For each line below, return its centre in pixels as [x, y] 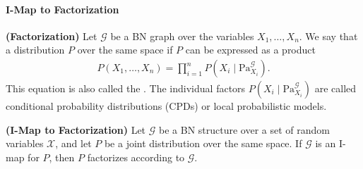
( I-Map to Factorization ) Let [76, 129]
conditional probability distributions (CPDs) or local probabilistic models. [166, 106]
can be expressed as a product [250, 50]
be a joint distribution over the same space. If [203, 143]
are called [335, 88]
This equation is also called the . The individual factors [126, 88]
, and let [73, 143]
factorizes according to [136, 157]
